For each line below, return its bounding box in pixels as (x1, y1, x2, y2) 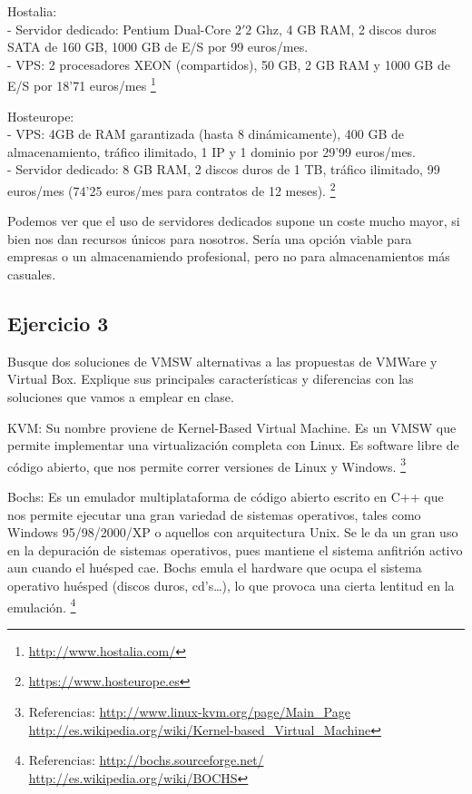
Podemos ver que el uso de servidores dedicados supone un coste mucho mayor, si (7, 211, 460, 230)
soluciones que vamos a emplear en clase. (7, 387, 234, 407)
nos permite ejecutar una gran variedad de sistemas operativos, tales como (7, 505, 421, 524)
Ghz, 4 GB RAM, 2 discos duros (255, 19, 437, 38)
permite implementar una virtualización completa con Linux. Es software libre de (7, 436, 459, 455)
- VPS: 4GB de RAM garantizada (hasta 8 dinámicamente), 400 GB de (7, 124, 405, 143)
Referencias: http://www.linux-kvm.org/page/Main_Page (28, 702, 350, 721)
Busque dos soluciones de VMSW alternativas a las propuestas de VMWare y (7, 351, 438, 370)
